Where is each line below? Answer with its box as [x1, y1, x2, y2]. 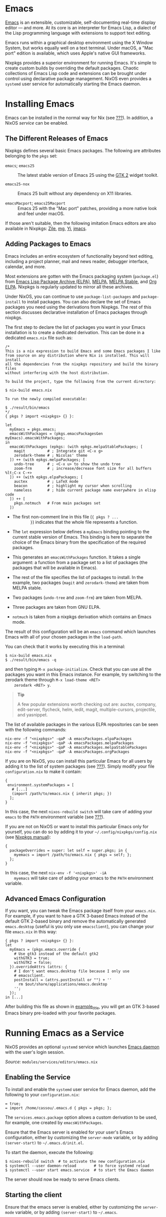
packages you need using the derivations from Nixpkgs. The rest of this [5, 304, 152, 310]
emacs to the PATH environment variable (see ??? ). [5, 814, 105, 820]
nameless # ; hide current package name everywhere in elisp [14, 488, 156, 493]
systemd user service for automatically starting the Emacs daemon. [5, 80, 141, 87]
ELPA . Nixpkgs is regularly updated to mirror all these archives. [5, 284, 134, 289]
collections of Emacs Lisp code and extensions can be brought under [5, 70, 147, 76]
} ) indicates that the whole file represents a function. [30, 519, 138, 525]
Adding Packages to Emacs [5, 240, 92, 248]
